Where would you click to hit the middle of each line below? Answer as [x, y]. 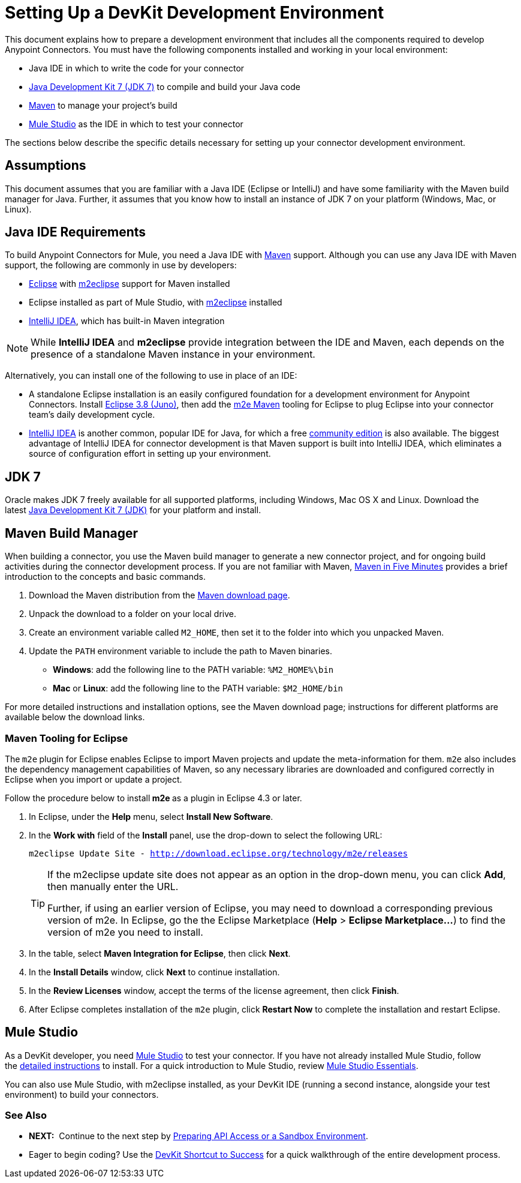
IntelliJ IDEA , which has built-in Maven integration [127, 321]
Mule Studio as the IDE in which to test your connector [136, 124]
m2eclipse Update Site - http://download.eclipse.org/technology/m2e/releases [219, 853]
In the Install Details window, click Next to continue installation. [154, 972]
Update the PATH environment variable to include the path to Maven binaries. [181, 651]
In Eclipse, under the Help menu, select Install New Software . [151, 816]
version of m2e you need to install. [125, 932]
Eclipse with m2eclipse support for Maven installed [130, 284]
